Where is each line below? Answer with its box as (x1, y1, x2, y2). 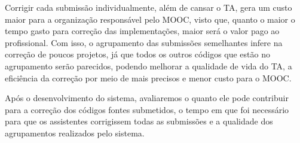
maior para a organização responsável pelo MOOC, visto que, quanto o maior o (5, 13, 295, 25)
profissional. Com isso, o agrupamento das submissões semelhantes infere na (5, 36, 283, 48)
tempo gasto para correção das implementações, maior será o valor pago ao (5, 25, 280, 37)
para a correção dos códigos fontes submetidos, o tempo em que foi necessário (5, 103, 289, 115)
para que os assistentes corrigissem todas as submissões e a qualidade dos (5, 115, 273, 127)
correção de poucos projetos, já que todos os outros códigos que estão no (5, 48, 270, 60)
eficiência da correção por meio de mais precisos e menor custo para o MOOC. (5, 71, 292, 84)
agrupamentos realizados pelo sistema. (5, 126, 145, 139)
